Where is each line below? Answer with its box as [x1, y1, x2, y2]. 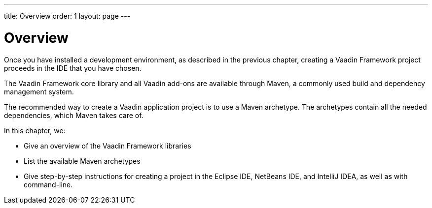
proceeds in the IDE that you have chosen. [4, 63, 142, 72]
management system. [4, 87, 74, 96]
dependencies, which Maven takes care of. [4, 111, 144, 119]
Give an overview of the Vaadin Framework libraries [24, 141, 191, 150]
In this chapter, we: [4, 126, 66, 135]
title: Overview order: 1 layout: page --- [4, 12, 131, 20]
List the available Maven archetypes [24, 156, 141, 165]
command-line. [24, 180, 73, 189]
